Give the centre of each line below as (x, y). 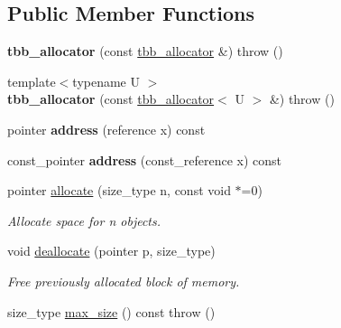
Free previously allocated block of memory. (124, 281)
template (32, 81)
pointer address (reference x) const (106, 129)
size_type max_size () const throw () (111, 311)
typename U (106, 81)
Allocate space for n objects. (84, 220)
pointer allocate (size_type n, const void (119, 190)
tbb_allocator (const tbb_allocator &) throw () (145, 51)
